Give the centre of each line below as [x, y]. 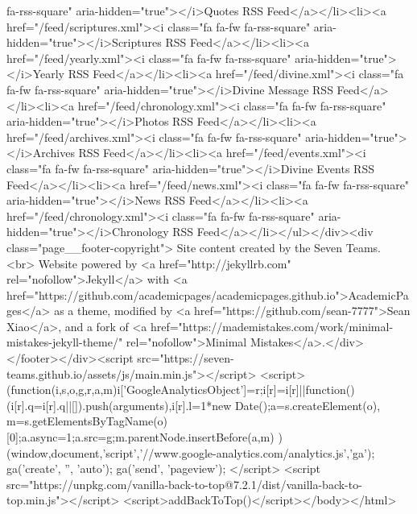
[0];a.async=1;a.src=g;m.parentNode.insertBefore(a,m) [140, 437]
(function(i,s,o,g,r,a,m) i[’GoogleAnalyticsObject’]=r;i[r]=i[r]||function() [181, 390]
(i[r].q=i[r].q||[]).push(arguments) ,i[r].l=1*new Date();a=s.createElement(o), [194, 405]
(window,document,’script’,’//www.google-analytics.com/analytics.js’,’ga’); [191, 452]
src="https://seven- [186, 358]
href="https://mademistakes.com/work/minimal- [272, 326]
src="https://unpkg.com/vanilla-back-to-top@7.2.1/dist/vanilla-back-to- [184, 484]
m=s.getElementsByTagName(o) [87, 421]
